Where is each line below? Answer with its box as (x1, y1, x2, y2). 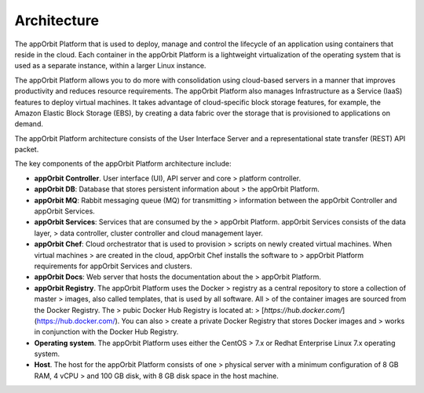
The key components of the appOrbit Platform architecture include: (14, 159, 232, 169)
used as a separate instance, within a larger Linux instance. (14, 61, 207, 71)
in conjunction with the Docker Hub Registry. (34, 327, 179, 337)
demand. (14, 119, 43, 129)
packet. (14, 145, 39, 155)
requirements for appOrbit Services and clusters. (34, 261, 192, 271)
